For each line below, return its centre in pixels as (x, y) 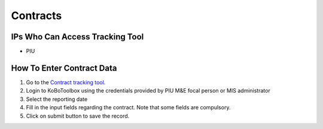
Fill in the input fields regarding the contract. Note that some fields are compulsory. (128, 107)
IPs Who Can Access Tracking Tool (77, 37)
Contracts (36, 16)
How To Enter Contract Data (64, 68)
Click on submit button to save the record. (78, 116)
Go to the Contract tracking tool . (66, 82)
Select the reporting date (57, 99)
